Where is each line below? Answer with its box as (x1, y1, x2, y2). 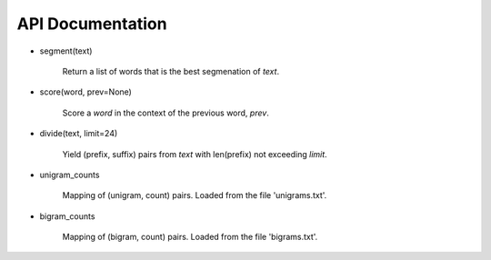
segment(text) (39, 45, 93, 56)
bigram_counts (39, 210, 95, 222)
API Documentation (16, 14, 167, 34)
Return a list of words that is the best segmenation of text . (62, 65, 280, 76)
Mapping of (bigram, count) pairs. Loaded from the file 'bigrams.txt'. (62, 232, 318, 243)
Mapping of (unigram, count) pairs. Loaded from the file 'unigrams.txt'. (62, 190, 327, 201)
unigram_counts (39, 169, 100, 180)
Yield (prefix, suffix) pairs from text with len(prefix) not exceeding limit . (62, 148, 327, 159)
